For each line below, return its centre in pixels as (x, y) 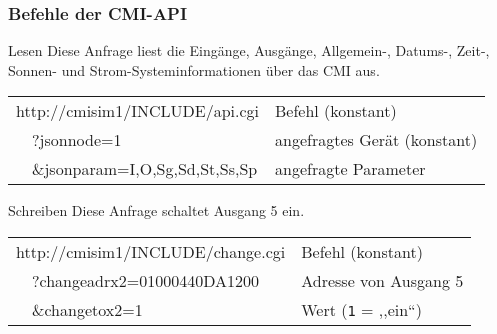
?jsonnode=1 (77, 140)
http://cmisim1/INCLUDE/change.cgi (151, 251)
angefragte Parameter (350, 169)
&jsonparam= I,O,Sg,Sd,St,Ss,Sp (145, 169)
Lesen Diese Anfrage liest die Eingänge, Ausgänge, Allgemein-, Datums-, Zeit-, (249, 50)
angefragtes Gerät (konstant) (376, 140)
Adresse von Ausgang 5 (382, 280)
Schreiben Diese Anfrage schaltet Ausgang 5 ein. (156, 210)
